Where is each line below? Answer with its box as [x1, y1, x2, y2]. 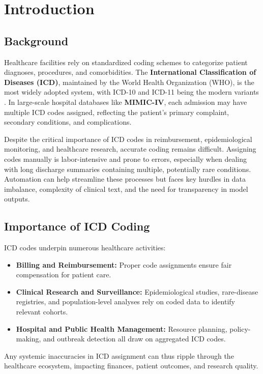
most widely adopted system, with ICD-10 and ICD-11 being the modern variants [4, 87, 259, 97]
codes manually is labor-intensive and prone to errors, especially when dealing [4, 153, 247, 164]
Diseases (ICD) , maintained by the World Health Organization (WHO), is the [4, 76, 254, 87]
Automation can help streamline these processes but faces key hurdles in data [4, 174, 246, 184]
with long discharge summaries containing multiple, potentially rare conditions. [4, 163, 251, 174]
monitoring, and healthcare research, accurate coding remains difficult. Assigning [4, 143, 256, 154]
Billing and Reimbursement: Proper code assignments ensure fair [16, 259, 232, 270]
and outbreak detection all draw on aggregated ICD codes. [43, 333, 226, 344]
